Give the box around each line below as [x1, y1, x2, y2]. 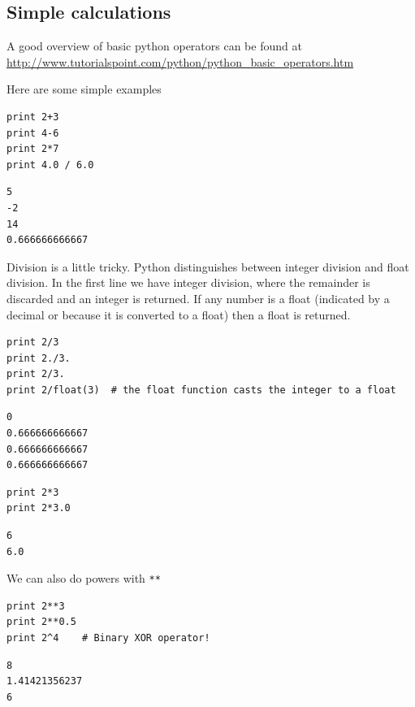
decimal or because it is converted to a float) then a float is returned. [6, 306, 351, 323]
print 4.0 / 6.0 [6, 158, 94, 171]
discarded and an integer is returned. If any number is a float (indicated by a [6, 289, 390, 306]
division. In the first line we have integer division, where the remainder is [6, 274, 370, 291]
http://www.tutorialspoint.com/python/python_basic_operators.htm [6, 53, 354, 70]
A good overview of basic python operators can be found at [6, 37, 302, 54]
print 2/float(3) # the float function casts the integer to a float [6, 384, 396, 396]
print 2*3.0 [6, 502, 71, 514]
